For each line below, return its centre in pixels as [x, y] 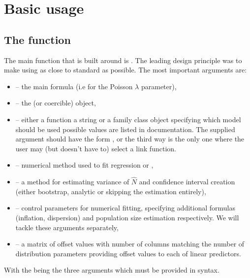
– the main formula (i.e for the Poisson [74, 86]
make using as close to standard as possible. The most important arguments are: [125, 70]
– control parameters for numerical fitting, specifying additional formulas [125, 208]
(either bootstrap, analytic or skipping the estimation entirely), [111, 191]
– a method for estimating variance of [72, 182]
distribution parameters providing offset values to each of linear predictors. [128, 253]
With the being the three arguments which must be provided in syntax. [112, 270]
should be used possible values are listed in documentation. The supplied [125, 129]
